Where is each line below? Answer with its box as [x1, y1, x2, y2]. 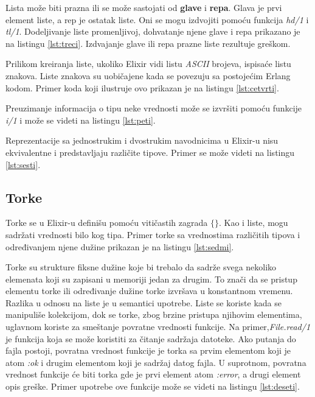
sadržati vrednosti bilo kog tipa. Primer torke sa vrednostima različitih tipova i [5, 228, 300, 241]
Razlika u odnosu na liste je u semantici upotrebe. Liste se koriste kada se [5, 296, 282, 309]
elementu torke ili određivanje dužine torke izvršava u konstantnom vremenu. [5, 284, 293, 297]
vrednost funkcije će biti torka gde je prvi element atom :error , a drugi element [5, 368, 301, 381]
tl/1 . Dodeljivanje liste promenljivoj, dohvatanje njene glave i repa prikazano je [5, 25, 300, 38]
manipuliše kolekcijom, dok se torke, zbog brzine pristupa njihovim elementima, [5, 308, 302, 321]
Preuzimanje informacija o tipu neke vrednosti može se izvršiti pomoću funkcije [5, 102, 302, 114]
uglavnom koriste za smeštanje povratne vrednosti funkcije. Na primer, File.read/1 [5, 320, 311, 333]
